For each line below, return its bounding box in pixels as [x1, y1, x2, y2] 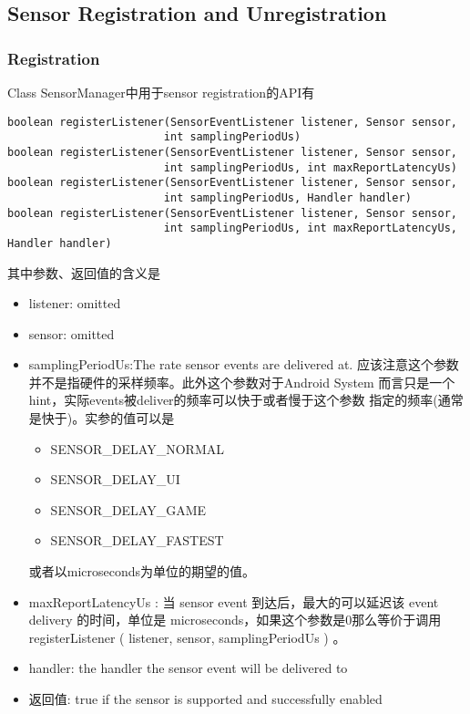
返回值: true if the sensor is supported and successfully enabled [28, 689, 383, 708]
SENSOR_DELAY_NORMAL [50, 439, 224, 458]
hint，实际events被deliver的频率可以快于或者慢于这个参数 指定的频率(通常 [28, 390, 464, 409]
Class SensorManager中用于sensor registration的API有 [7, 83, 315, 101]
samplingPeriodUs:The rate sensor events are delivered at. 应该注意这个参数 [28, 355, 459, 374]
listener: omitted [28, 294, 121, 313]
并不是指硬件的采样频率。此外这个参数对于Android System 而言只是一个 [28, 372, 455, 391]
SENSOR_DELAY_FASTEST [50, 531, 224, 550]
